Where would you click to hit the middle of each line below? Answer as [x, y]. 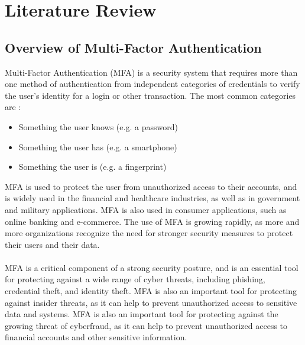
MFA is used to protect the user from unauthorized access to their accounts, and [151, 186]
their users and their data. [52, 244]
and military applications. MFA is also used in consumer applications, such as [146, 209]
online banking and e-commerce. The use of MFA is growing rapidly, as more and [152, 221]
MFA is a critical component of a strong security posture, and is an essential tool [152, 267]
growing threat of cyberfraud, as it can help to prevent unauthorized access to [146, 325]
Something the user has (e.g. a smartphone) [98, 146]
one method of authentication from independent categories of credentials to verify [152, 84]
